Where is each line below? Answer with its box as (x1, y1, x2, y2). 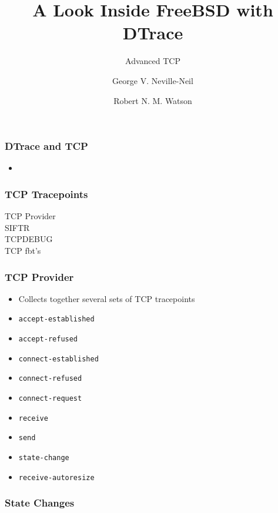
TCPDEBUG (5, 233, 53, 245)
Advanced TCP (125, 55, 180, 67)
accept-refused (18, 335, 78, 344)
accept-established (18, 315, 95, 324)
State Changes (5, 495, 75, 510)
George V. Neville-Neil (112, 74, 193, 86)
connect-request (18, 394, 82, 403)
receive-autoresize (18, 473, 95, 482)
